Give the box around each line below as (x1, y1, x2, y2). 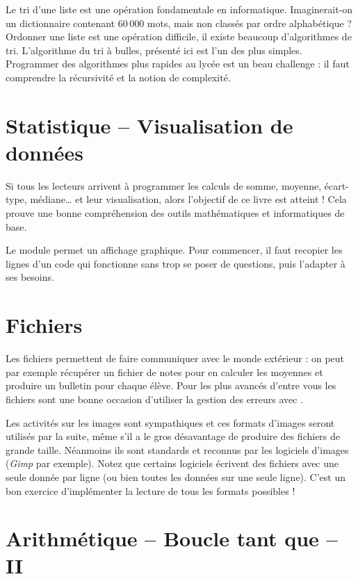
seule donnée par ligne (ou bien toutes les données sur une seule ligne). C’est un (6, 469, 346, 484)
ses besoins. (6, 270, 54, 284)
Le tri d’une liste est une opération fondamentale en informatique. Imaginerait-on (6, 2, 353, 16)
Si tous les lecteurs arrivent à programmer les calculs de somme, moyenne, (6, 178, 322, 193)
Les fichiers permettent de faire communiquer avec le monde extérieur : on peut (6, 351, 345, 366)
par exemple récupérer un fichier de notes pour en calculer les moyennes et (6, 364, 323, 379)
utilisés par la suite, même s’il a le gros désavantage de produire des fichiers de (6, 429, 341, 443)
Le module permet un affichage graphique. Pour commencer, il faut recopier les (6, 243, 343, 257)
